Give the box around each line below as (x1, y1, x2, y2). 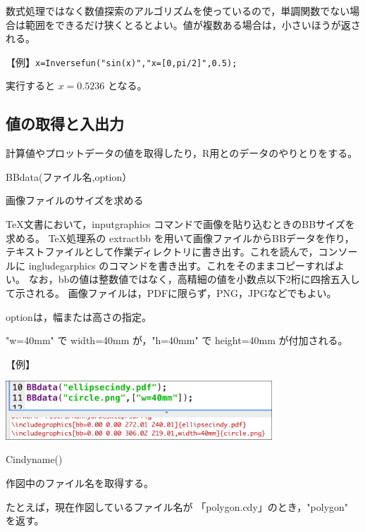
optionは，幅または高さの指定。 (6, 309, 151, 324)
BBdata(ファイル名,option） (6, 169, 132, 184)
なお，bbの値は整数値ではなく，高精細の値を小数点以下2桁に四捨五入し (28, 272, 360, 286)
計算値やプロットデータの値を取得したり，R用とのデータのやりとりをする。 (6, 146, 358, 160)
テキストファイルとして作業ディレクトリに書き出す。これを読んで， (6, 244, 318, 259)
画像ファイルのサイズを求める (6, 193, 144, 208)
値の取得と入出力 (6, 113, 124, 134)
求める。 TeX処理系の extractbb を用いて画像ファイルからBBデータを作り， (6, 230, 354, 245)
